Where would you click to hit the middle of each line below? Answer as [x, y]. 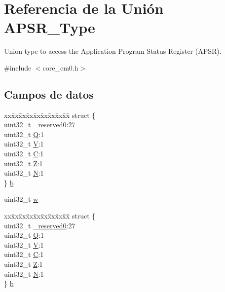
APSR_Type [50, 27]
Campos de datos [49, 94]
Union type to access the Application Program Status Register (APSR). [113, 51]
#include [18, 67]
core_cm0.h [60, 67]
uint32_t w [21, 199]
